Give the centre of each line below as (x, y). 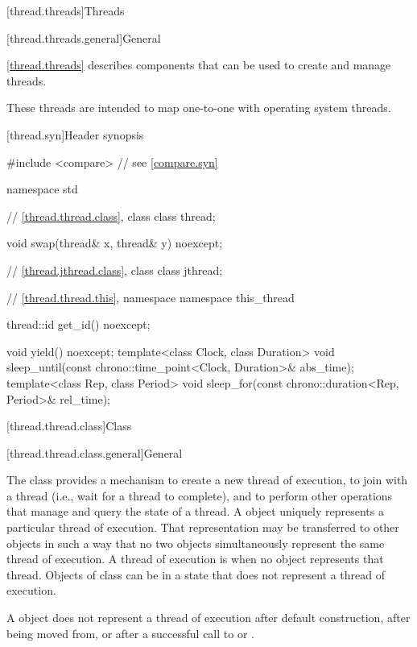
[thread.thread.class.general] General (95, 452)
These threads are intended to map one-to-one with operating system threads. (199, 108)
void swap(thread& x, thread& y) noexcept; (115, 243)
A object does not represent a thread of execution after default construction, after (208, 618)
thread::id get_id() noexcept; (78, 324)
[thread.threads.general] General (84, 37)
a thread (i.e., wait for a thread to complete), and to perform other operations (200, 495)
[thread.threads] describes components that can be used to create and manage (199, 65)
